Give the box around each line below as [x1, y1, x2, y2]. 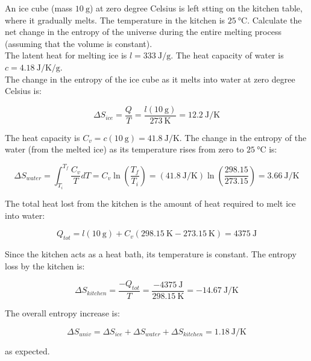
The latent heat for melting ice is [5, 49, 127, 61]
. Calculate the [247, 13, 302, 26]
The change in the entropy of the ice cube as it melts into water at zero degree [5, 72, 295, 85]
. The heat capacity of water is [171, 49, 284, 61]
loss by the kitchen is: [5, 259, 85, 272]
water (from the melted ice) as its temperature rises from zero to [5, 143, 244, 155]
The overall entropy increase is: [5, 306, 120, 319]
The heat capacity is [5, 131, 80, 143]
